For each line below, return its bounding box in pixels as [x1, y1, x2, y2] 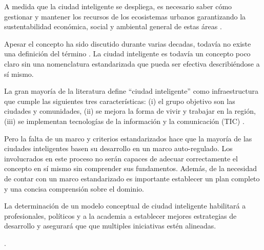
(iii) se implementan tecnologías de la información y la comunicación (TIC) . [4, 115, 245, 126]
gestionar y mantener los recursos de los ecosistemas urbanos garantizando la [4, 11, 246, 22]
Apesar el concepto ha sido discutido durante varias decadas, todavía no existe [4, 38, 251, 49]
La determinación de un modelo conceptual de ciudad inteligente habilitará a [4, 200, 246, 211]
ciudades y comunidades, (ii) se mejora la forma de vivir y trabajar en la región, [4, 106, 256, 116]
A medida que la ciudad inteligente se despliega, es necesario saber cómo [4, 1, 232, 11]
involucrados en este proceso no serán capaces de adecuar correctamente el [4, 153, 238, 163]
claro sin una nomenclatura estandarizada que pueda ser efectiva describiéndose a [4, 58, 260, 69]
